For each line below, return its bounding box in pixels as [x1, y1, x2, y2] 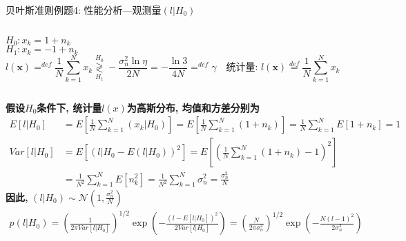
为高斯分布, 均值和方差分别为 [126, 100, 260, 114]
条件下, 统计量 [37, 100, 102, 114]
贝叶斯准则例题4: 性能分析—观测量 [6, 3, 162, 17]
